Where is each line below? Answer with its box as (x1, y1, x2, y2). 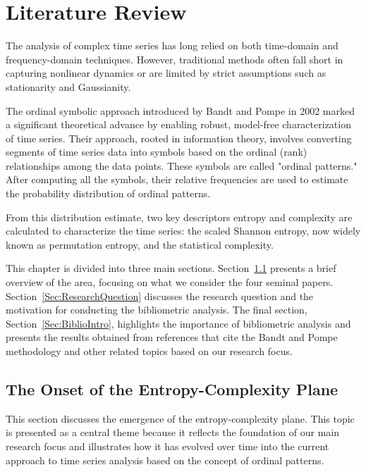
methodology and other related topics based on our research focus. (6, 344, 293, 358)
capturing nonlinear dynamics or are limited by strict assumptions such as (6, 66, 327, 80)
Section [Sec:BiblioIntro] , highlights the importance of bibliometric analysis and (6, 316, 351, 330)
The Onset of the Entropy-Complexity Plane (6, 378, 338, 399)
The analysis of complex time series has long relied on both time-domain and (6, 38, 338, 53)
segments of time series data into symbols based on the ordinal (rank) (6, 144, 307, 159)
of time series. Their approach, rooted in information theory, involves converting (6, 130, 352, 145)
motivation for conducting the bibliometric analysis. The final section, (6, 302, 307, 317)
